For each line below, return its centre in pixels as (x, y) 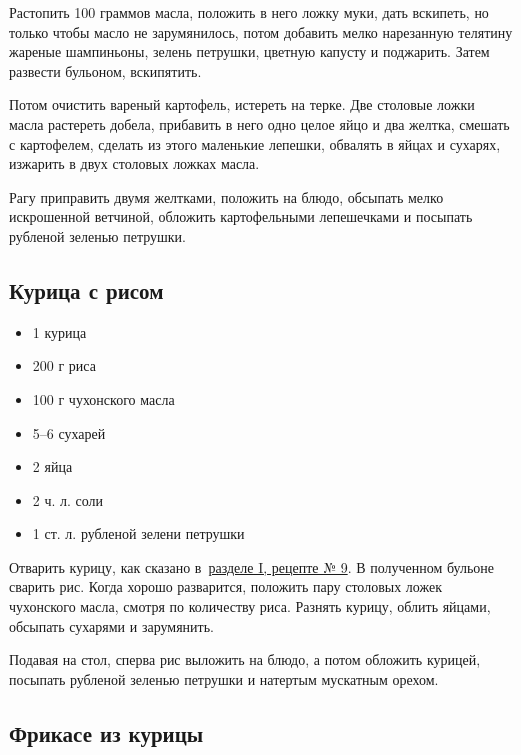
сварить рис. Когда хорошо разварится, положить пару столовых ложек (225, 586)
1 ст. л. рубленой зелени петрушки (138, 533)
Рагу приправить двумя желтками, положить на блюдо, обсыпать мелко (226, 196)
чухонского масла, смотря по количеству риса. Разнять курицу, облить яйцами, (250, 606)
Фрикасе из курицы (106, 732)
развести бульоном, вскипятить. (105, 70)
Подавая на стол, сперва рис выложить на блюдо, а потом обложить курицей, (245, 659)
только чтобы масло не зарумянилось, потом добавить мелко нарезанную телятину (261, 31)
